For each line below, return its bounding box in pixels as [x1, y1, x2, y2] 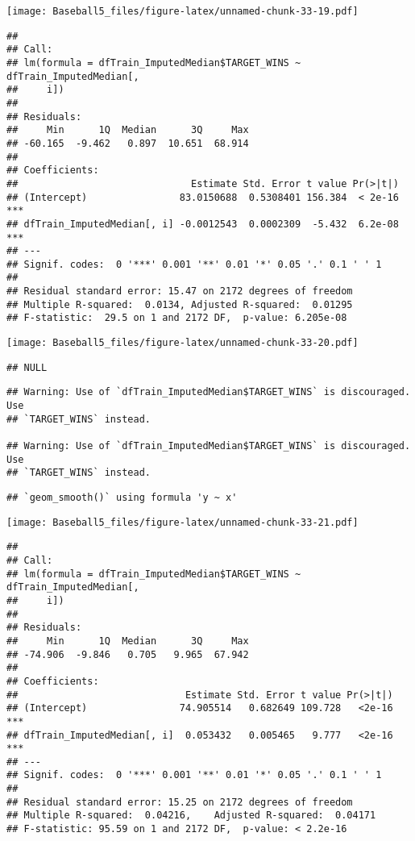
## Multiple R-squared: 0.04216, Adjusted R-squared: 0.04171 [6, 810, 376, 822]
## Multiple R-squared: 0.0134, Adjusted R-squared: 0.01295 [6, 298, 353, 310]
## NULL [6, 361, 48, 373]
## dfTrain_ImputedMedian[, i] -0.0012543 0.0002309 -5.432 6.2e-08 [6, 218, 399, 230]
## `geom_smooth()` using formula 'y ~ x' [6, 492, 238, 503]
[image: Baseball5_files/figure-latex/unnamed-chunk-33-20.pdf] [6, 337, 359, 349]
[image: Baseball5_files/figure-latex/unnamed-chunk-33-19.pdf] [6, 6, 359, 17]
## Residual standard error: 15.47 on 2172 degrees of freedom [6, 285, 353, 298]
